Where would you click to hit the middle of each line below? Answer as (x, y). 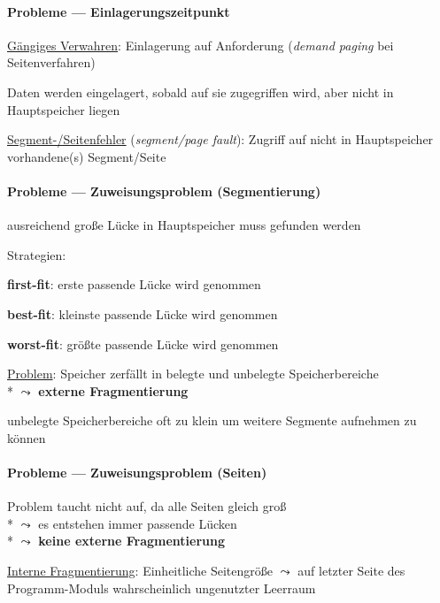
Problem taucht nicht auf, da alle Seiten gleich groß (147, 506)
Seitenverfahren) (51, 62)
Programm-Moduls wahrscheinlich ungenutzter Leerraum (162, 588)
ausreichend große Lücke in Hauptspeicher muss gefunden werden (184, 225)
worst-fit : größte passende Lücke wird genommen (143, 343)
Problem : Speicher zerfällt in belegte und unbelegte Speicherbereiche (193, 374)
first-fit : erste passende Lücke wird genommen (134, 284)
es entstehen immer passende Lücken (138, 523)
